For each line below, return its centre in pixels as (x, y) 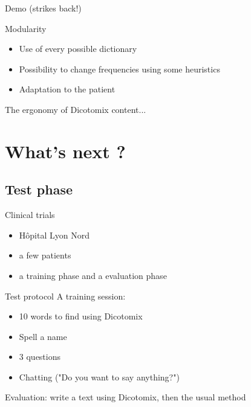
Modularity (26, 28)
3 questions (40, 357)
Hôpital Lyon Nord (54, 235)
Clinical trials (30, 215)
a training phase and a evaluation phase (93, 275)
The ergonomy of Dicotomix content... (76, 109)
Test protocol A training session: (65, 296)
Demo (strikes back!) (43, 8)
